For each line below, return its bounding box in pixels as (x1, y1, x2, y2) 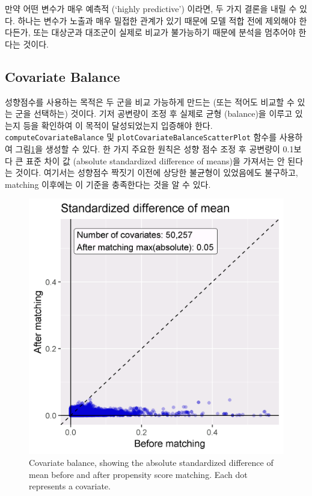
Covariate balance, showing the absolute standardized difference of (29, 456, 274, 468)
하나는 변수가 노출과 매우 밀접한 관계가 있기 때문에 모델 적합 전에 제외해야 (17, 14, 296, 26)
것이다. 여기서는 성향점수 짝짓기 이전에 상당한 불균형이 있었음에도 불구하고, (15, 166, 298, 179)
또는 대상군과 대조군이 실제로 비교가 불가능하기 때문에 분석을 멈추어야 (33, 26, 296, 39)
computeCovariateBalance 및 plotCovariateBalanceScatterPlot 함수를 (5, 131, 277, 143)
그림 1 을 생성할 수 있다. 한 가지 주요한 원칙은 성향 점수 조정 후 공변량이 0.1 (15, 143, 294, 155)
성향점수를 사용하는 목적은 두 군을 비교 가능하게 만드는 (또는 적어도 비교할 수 (5, 95, 295, 108)
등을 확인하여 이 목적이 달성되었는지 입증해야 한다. (23, 119, 213, 131)
